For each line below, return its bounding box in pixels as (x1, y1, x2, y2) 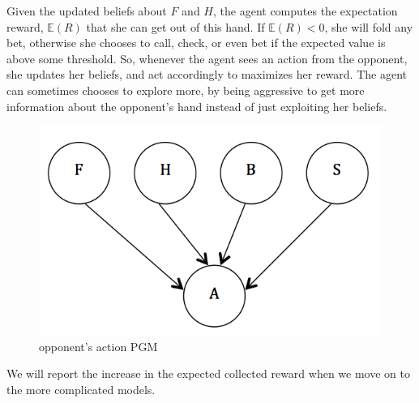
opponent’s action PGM (39, 337, 158, 354)
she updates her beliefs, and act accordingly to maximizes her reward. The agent (6, 66, 407, 83)
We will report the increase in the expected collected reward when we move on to (6, 365, 410, 382)
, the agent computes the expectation (213, 2, 398, 19)
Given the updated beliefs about (6, 2, 167, 19)
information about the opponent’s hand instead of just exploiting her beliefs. (6, 97, 387, 114)
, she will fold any (324, 18, 413, 35)
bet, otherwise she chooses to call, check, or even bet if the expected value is (6, 34, 386, 51)
